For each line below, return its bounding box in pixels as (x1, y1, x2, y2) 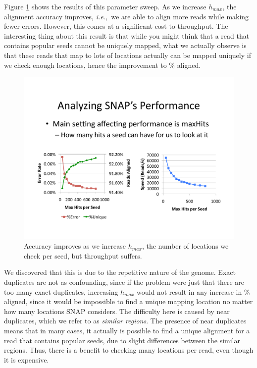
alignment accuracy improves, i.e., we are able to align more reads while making (4, 11, 249, 21)
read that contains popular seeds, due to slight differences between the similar (4, 335, 240, 345)
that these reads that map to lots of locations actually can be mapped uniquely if (4, 50, 251, 60)
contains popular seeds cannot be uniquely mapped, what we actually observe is (4, 40, 247, 51)
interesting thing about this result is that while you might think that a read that (4, 30, 250, 41)
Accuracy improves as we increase (24, 241, 126, 251)
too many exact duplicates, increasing (4, 286, 118, 297)
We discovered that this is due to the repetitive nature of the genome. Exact (4, 267, 236, 277)
